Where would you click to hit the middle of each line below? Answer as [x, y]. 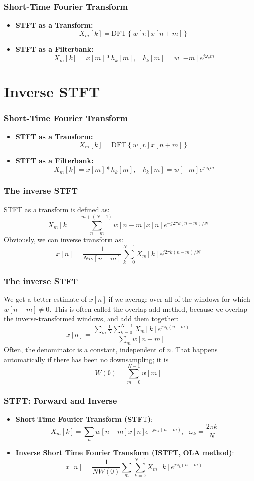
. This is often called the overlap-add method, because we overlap [148, 309]
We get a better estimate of [46, 299]
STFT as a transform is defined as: [57, 209]
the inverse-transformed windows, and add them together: [91, 318]
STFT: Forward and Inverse [61, 400]
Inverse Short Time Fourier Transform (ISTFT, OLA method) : [125, 453]
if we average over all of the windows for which [179, 299]
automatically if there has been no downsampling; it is [86, 359]
